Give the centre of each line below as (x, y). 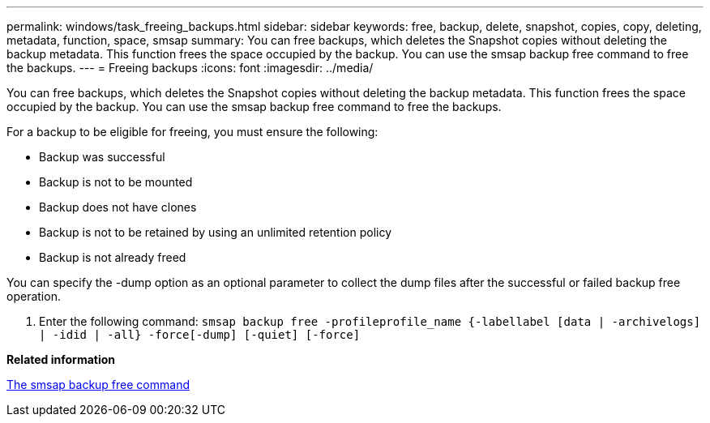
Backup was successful (102, 157)
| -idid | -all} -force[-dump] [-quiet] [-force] (200, 335)
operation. (34, 296)
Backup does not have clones (118, 207)
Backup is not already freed (113, 257)
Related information (61, 359)
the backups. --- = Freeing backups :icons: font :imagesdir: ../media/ (190, 68)
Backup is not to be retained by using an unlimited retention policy (216, 232)
